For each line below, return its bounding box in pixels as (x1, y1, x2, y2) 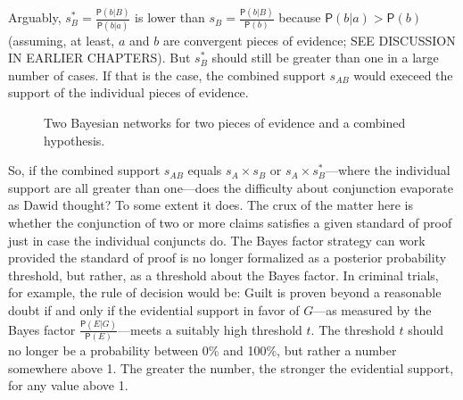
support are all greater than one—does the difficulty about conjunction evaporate (8, 178, 453, 196)
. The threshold (310, 320, 395, 338)
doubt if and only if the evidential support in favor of (8, 300, 300, 319)
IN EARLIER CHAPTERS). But (8, 48, 191, 67)
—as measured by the (313, 300, 432, 319)
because (278, 8, 321, 27)
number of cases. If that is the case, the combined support (8, 65, 326, 84)
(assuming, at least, (8, 30, 115, 49)
